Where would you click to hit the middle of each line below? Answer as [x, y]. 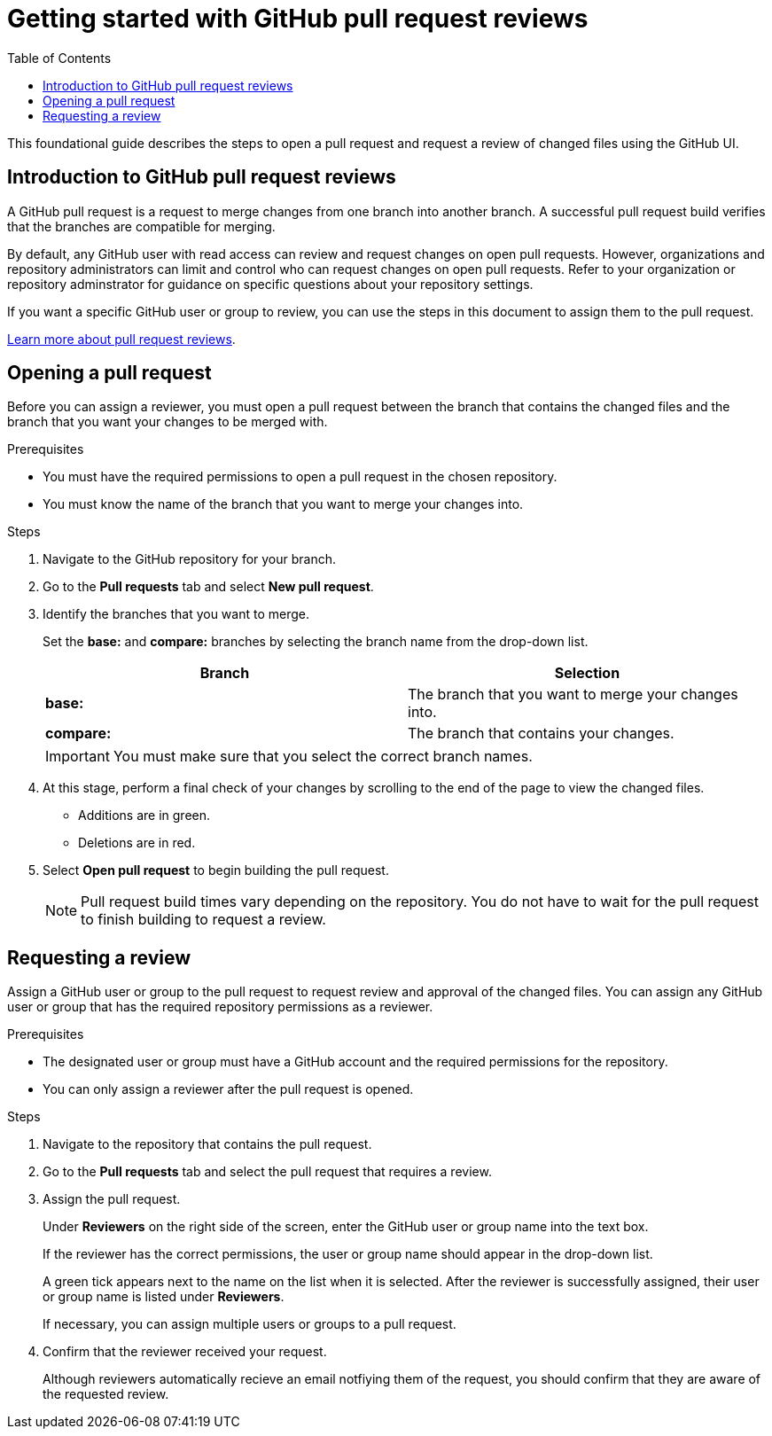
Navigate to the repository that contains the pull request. [207, 1144]
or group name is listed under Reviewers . [164, 1297]
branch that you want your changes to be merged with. [168, 422]
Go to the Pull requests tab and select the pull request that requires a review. [267, 1172]
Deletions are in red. [137, 843]
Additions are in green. [144, 816]
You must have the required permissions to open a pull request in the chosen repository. [300, 477]
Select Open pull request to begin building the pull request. [216, 870]
